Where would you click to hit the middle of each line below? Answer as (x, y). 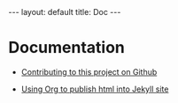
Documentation (67, 48)
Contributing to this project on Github (89, 71)
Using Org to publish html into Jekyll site (95, 89)
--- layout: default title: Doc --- (65, 12)
